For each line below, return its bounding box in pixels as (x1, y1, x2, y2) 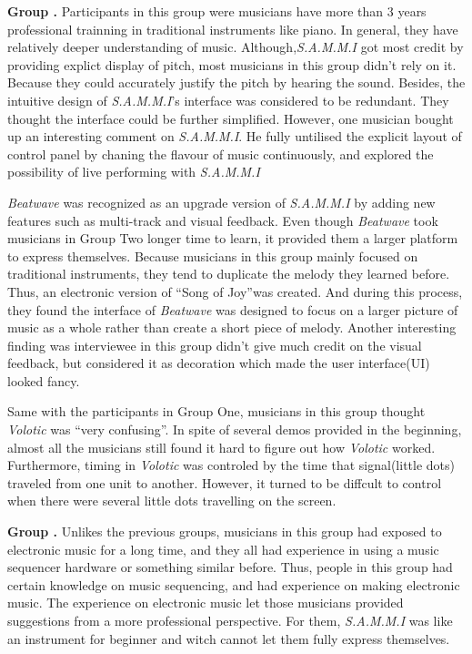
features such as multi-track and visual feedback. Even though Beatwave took (7, 210, 438, 230)
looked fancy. (7, 371, 80, 390)
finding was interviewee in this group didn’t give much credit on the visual (7, 335, 422, 354)
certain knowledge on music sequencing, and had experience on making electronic (7, 575, 460, 594)
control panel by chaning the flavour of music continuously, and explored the (7, 144, 434, 163)
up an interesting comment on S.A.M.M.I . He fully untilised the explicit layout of (7, 127, 462, 146)
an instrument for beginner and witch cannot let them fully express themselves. (7, 628, 450, 648)
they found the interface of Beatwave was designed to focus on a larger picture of (7, 300, 458, 319)
